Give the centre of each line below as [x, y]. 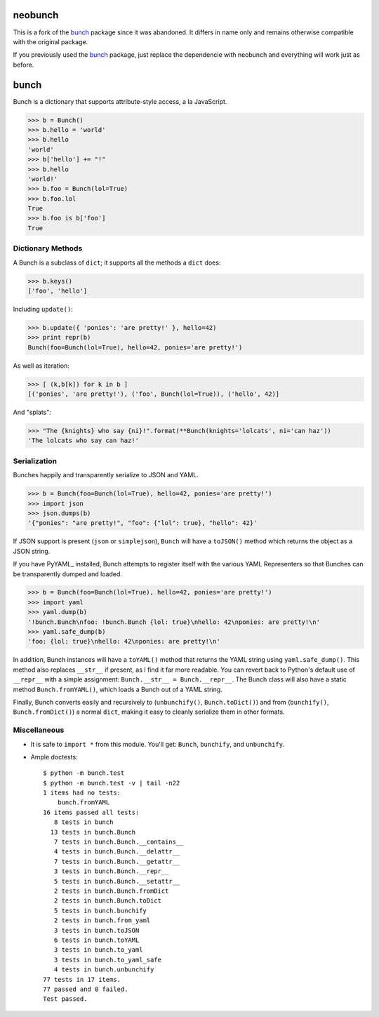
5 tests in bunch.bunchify [100, 910]
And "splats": [32, 412]
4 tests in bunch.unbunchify [104, 970]
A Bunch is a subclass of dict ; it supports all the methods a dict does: [117, 262]
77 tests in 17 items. [82, 979]
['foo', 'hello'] [58, 291]
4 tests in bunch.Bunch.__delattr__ [117, 852]
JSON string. [32, 551]
